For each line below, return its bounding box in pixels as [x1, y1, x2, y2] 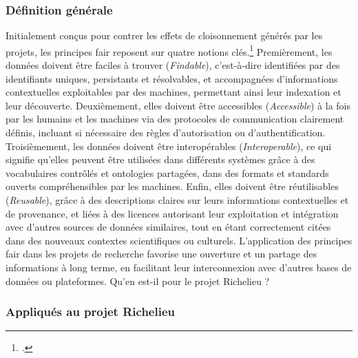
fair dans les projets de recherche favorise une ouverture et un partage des [6, 246, 317, 261]
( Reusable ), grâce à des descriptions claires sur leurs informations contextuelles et [6, 193, 349, 207]
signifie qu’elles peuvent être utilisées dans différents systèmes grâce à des [6, 152, 315, 167]
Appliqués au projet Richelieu [6, 303, 175, 320]
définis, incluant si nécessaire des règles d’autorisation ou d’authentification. [6, 125, 326, 140]
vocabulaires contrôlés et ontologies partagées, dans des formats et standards [6, 165, 329, 180]
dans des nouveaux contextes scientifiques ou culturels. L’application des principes [6, 233, 352, 247]
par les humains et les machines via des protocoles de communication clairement [6, 112, 344, 126]
